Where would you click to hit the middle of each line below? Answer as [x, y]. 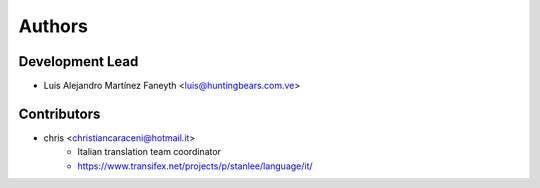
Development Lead [78, 61]
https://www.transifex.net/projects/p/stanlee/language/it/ [195, 166]
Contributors [59, 113]
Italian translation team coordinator [149, 152]
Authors [53, 26]
